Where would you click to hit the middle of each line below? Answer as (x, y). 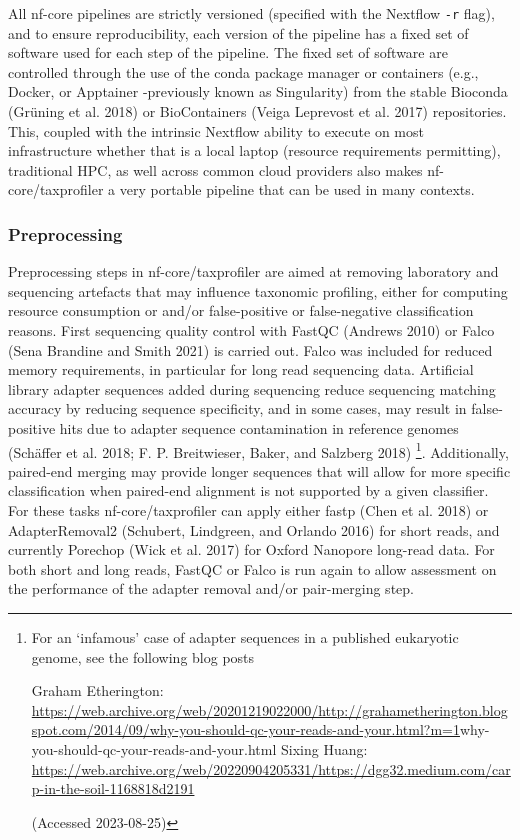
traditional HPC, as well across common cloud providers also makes (215, 169)
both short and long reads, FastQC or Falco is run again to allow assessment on (252, 568)
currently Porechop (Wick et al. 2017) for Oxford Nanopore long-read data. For (251, 549)
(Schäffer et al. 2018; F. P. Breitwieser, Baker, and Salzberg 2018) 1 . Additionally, (258, 450)
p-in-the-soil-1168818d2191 (113, 788)
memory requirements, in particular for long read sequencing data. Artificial (241, 369)
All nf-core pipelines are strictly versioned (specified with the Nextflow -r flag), (251, 13)
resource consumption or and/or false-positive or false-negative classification (241, 310)
